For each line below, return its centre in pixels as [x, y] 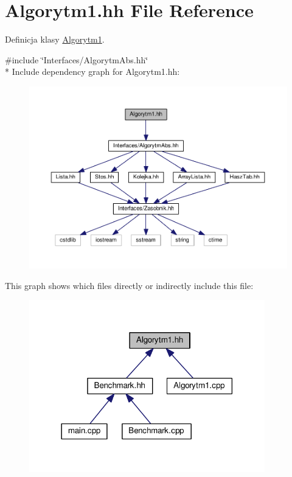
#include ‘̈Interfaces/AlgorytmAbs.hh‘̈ [77, 59]
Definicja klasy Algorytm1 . [55, 39]
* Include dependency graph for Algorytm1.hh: [92, 71]
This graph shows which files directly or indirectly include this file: [129, 285]
